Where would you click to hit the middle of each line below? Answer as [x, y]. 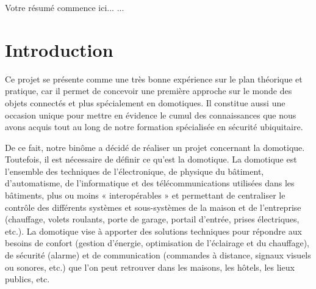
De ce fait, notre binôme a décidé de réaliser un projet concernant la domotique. [155, 147]
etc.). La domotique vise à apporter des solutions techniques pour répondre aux [153, 231]
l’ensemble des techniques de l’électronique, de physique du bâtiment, [135, 171]
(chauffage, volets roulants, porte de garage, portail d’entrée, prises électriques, [152, 219]
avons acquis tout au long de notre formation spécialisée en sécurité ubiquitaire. [154, 127]
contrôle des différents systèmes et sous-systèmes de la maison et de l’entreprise [153, 207]
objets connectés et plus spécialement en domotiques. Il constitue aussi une [145, 102]
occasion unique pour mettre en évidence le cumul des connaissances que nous [151, 115]
